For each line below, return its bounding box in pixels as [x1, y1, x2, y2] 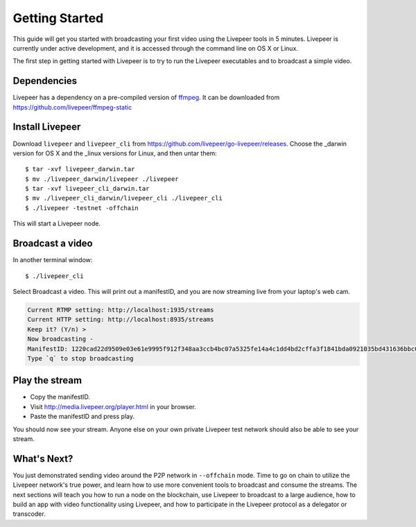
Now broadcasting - [27, 335, 94, 343]
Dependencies [12, 75, 78, 87]
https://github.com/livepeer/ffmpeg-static [12, 103, 132, 111]
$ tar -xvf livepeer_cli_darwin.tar [25, 184, 150, 193]
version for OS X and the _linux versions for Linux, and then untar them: [12, 149, 218, 157]
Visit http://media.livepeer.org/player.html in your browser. [30, 402, 197, 411]
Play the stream [12, 374, 83, 386]
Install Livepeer [12, 121, 81, 133]
